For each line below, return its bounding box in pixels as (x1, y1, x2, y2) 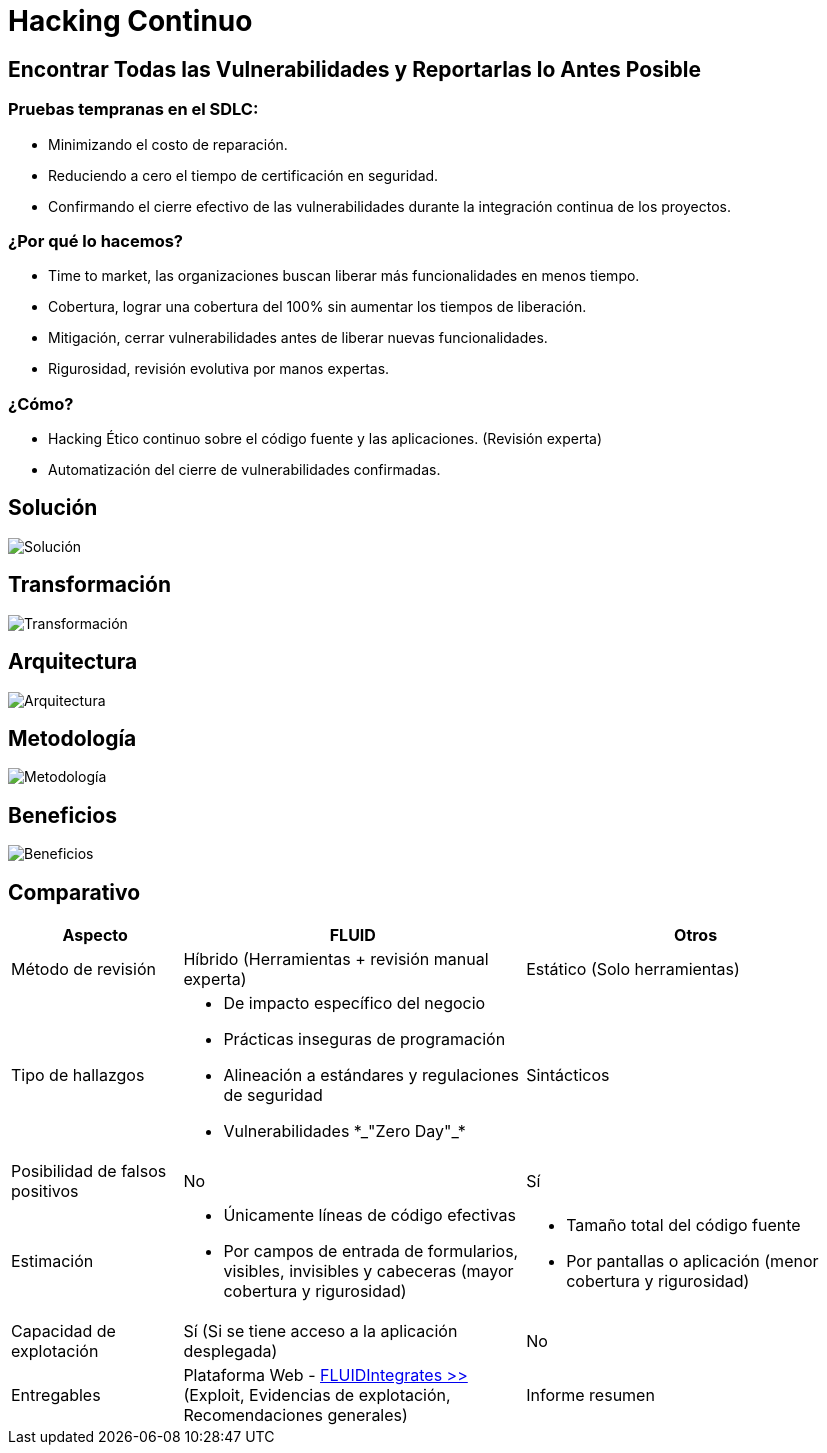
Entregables (11, 1385, 101, 1406)
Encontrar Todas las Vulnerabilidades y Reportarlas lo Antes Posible (8, 56, 701, 82)
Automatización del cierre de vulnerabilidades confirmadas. (48, 461, 441, 479)
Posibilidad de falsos (11, 1161, 167, 1182)
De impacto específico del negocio (223, 993, 486, 1014)
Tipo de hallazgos (11, 1065, 145, 1086)
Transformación (8, 572, 171, 598)
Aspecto (62, 925, 128, 946)
